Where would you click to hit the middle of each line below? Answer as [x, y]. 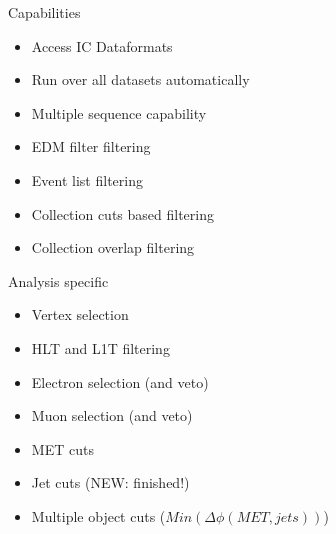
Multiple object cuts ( [98, 515]
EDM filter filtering [91, 146]
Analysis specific [58, 280]
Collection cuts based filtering [122, 213]
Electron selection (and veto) [120, 381]
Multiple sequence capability [119, 112]
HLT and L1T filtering [100, 347]
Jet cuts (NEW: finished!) [110, 482]
